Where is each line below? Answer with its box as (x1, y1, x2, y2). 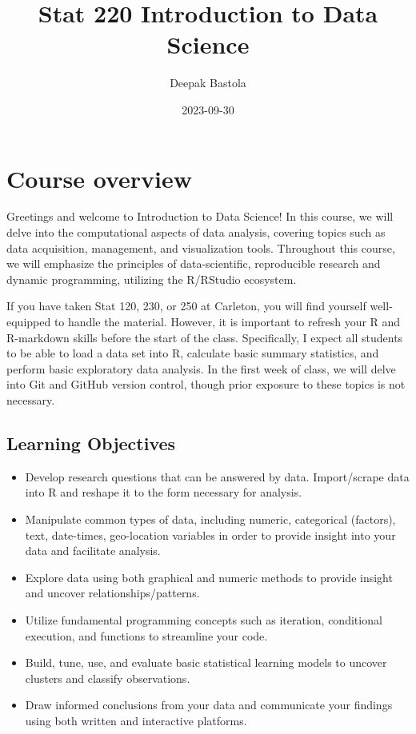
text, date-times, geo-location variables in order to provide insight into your (25, 526, 396, 543)
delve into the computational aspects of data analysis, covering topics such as (6, 224, 386, 241)
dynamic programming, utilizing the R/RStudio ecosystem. (6, 270, 297, 287)
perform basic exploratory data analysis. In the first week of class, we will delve (6, 360, 396, 377)
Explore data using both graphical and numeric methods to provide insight (25, 568, 393, 585)
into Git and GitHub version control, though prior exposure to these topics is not (6, 376, 406, 393)
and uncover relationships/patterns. (25, 584, 200, 601)
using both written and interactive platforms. (25, 712, 247, 728)
